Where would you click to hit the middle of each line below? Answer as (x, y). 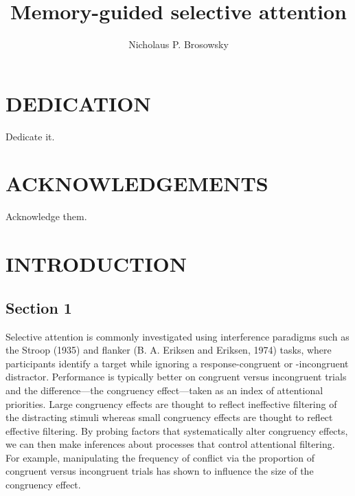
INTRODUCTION (96, 264)
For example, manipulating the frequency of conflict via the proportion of (160, 457)
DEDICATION (78, 103)
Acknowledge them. (46, 216)
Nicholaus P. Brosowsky (179, 44)
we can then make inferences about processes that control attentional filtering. (170, 444)
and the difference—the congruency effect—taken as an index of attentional (164, 390)
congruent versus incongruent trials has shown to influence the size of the (160, 471)
